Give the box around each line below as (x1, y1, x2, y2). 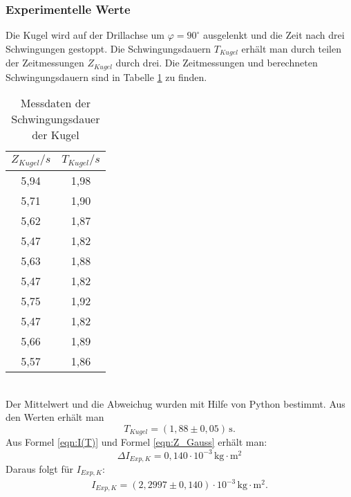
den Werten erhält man (6, 410, 104, 424)
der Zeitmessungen (6, 55, 84, 70)
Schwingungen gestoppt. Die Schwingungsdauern (6, 41, 211, 55)
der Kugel (32, 127, 79, 143)
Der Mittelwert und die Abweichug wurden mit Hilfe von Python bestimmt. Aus (6, 396, 345, 410)
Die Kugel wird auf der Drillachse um (6, 28, 165, 42)
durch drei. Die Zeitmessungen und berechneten (115, 55, 318, 70)
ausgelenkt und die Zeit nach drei (203, 28, 345, 42)
